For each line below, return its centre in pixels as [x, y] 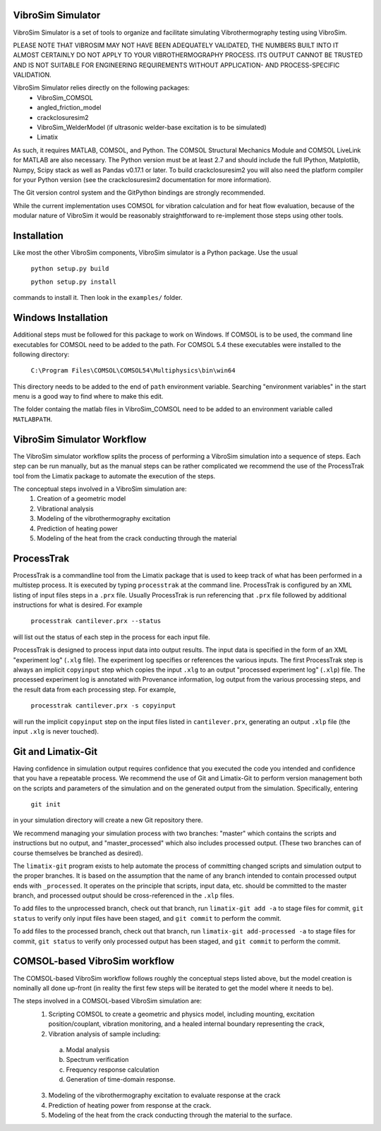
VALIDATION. [32, 75]
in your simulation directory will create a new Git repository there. [108, 820]
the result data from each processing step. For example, [95, 689]
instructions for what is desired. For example [78, 605]
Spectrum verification [97, 1060]
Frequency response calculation [113, 1070]
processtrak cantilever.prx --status [96, 621]
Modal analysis [88, 1050]
